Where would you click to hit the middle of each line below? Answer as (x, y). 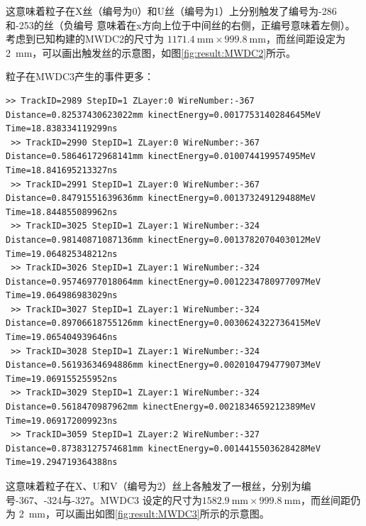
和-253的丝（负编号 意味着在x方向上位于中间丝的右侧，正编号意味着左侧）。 (181, 24)
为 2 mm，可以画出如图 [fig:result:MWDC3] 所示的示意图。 (138, 514)
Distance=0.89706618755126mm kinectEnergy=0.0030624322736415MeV (163, 323)
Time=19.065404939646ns (62, 338)
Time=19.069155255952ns (62, 379)
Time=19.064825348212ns (62, 254)
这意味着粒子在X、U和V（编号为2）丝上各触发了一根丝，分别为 (154, 486)
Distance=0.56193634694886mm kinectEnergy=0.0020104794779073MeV (163, 365)
